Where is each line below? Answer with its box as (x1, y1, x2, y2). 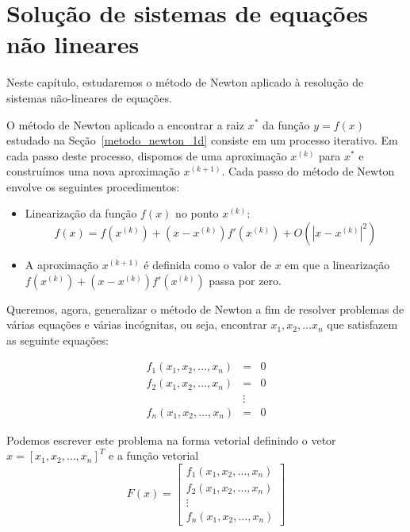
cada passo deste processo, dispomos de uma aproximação (6, 147, 287, 164)
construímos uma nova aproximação (6, 163, 180, 179)
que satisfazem (327, 316, 398, 333)
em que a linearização (285, 256, 390, 273)
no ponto (175, 205, 219, 222)
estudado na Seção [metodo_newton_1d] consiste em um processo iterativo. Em (6, 132, 398, 148)
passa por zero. (209, 272, 282, 288)
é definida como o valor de (144, 256, 271, 273)
